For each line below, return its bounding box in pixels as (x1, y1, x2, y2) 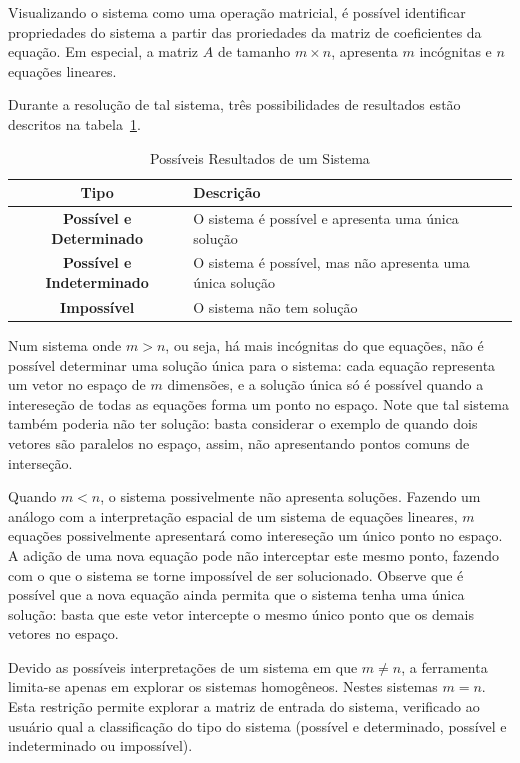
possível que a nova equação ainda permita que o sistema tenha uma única (8, 584, 465, 605)
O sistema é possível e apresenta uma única (193, 208, 459, 228)
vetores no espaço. (8, 623, 119, 644)
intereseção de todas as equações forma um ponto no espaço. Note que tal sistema (8, 393, 510, 414)
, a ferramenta (401, 656, 488, 677)
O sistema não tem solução (193, 296, 358, 317)
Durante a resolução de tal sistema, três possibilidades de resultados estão (8, 94, 461, 115)
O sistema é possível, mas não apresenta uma (193, 252, 470, 273)
